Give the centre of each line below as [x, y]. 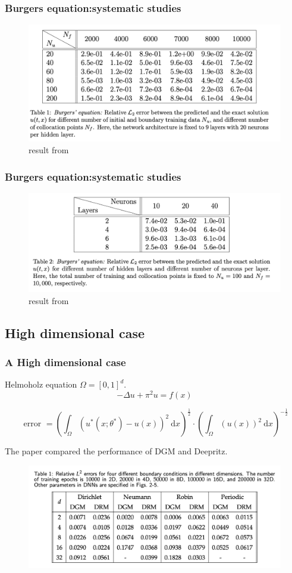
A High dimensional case [65, 362]
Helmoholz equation [41, 384]
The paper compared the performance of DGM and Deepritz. [116, 451]
